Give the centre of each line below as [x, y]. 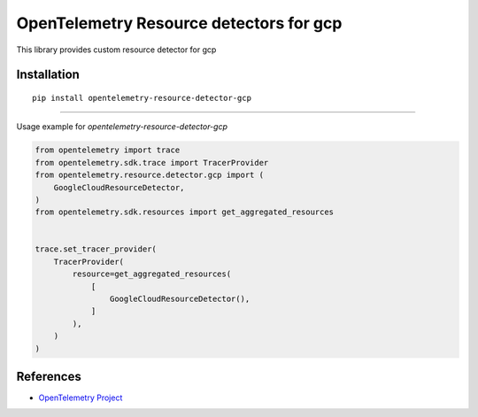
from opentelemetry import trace [108, 150]
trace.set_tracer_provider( [96, 249]
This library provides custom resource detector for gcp [116, 50]
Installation [48, 75]
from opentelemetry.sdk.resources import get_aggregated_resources [185, 212]
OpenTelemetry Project [81, 398]
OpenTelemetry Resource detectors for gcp [179, 23]
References [49, 376]
